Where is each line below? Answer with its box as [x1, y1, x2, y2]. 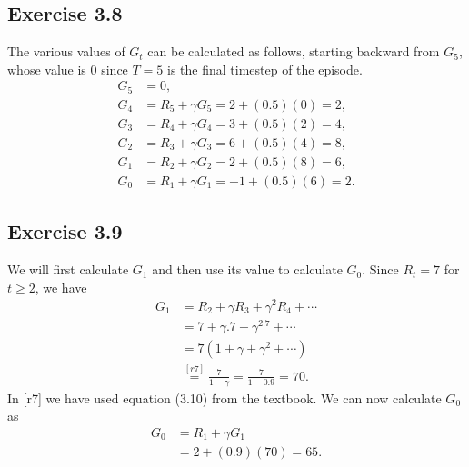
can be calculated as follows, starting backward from [147, 42, 440, 61]
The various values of [7, 42, 125, 61]
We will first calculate [7, 260, 129, 279]
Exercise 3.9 [7, 217, 123, 245]
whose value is [7, 59, 86, 78]
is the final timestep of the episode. [166, 59, 363, 78]
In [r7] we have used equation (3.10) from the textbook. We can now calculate [7, 388, 442, 407]
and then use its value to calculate [152, 260, 343, 279]
